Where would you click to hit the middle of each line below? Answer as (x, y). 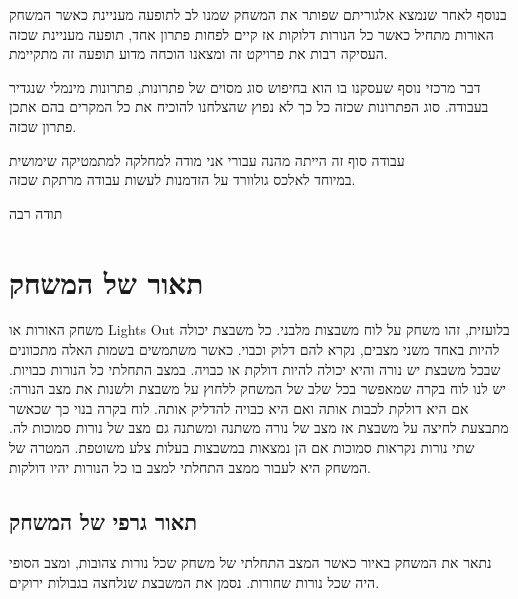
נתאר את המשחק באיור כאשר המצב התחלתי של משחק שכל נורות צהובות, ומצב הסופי (250, 562)
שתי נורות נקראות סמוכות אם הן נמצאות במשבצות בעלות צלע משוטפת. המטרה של (242, 447)
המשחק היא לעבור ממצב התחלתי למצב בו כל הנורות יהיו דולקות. (190, 466)
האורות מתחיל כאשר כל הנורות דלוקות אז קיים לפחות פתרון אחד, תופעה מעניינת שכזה (251, 33)
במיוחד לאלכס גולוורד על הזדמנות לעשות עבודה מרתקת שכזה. (182, 179)
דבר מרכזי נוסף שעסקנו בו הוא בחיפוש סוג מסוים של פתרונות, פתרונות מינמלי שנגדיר (245, 86)
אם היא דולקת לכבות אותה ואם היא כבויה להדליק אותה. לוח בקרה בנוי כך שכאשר (239, 407)
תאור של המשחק (106, 281)
